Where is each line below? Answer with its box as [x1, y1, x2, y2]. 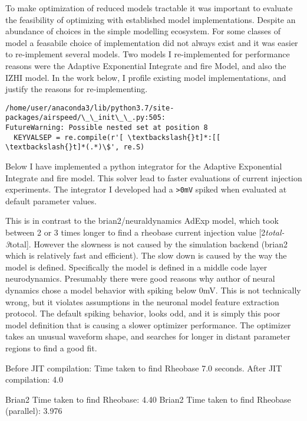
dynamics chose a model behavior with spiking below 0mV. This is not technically [5, 284, 301, 296]
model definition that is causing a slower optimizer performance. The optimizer [5, 318, 291, 331]
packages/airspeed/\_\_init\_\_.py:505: [5, 113, 166, 122]
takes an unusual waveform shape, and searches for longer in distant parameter [5, 330, 291, 342]
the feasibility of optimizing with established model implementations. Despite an [5, 13, 296, 25]
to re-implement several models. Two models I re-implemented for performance [5, 48, 290, 60]
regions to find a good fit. [5, 342, 97, 354]
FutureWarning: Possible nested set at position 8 [5, 123, 208, 132]
